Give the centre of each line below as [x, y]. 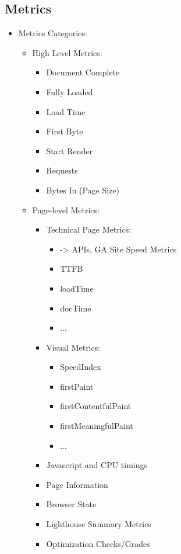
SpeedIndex [81, 367]
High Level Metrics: [67, 52]
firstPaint [77, 386]
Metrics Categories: [53, 33]
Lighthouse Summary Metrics [99, 524]
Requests [62, 170]
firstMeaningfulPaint [97, 426]
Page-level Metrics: [66, 210]
